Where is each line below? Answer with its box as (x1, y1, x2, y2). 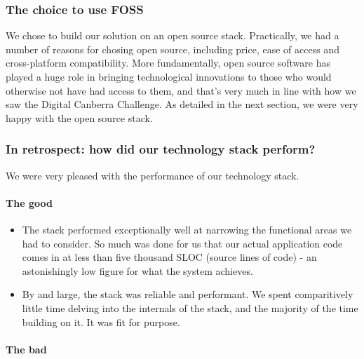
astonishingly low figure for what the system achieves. (22, 263, 253, 278)
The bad (6, 341, 47, 356)
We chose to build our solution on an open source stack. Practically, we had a (6, 28, 339, 43)
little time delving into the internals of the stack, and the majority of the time (22, 300, 358, 315)
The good (6, 195, 53, 210)
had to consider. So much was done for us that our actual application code (22, 236, 343, 250)
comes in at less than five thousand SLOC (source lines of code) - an (22, 250, 317, 264)
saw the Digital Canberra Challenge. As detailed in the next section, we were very (6, 97, 358, 111)
